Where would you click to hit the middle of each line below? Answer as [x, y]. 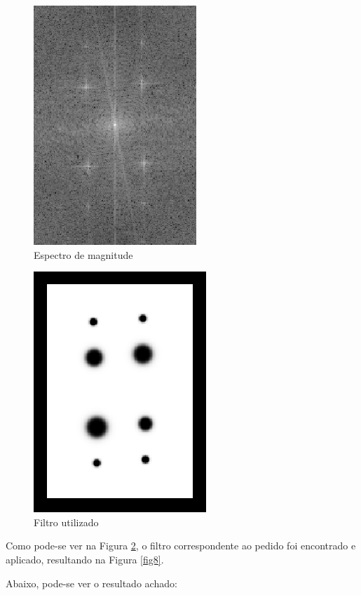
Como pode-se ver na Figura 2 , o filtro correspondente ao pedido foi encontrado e [181, 546]
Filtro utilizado [66, 522]
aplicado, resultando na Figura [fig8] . [85, 559]
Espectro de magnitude [83, 254]
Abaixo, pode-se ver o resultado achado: [91, 583]
